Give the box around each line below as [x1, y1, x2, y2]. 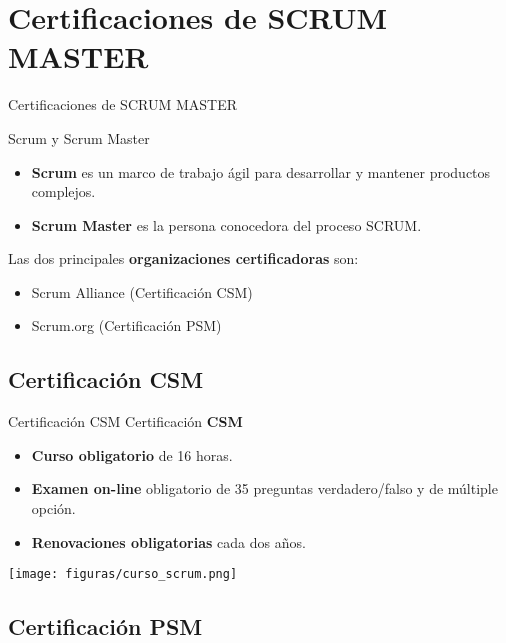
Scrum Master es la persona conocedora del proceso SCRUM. [31, 214, 422, 235]
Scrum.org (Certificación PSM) [31, 315, 222, 336]
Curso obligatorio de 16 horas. [31, 444, 233, 465]
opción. [31, 498, 76, 519]
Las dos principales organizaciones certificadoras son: [8, 248, 359, 269]
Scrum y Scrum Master [8, 127, 150, 148]
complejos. [31, 181, 96, 202]
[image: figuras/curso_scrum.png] [8, 567, 238, 582]
